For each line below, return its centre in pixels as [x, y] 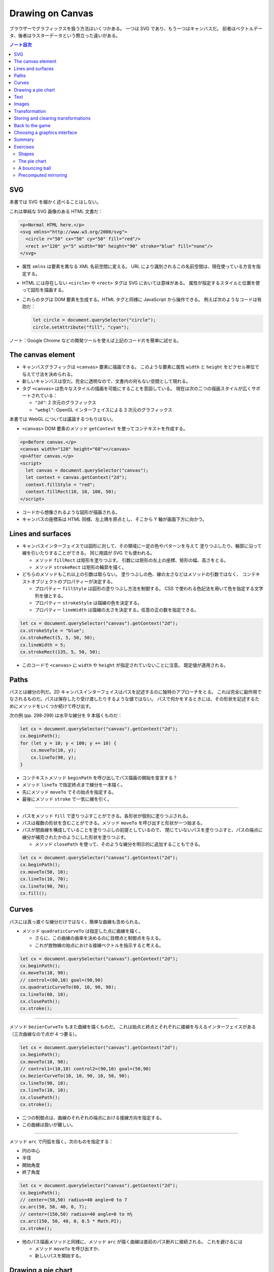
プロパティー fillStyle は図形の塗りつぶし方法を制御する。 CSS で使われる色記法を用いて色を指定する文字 [149, 589]
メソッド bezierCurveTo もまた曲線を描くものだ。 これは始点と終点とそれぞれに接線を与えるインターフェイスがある [133, 1027]
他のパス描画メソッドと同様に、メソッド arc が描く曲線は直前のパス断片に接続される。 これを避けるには [132, 1241]
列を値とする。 [50, 596]
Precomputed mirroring [43, 175]
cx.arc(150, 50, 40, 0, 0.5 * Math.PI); [71, 1221]
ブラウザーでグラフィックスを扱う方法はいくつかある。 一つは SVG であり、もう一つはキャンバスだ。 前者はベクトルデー [136, 28]
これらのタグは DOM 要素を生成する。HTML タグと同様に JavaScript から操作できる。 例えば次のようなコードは [140, 299]
